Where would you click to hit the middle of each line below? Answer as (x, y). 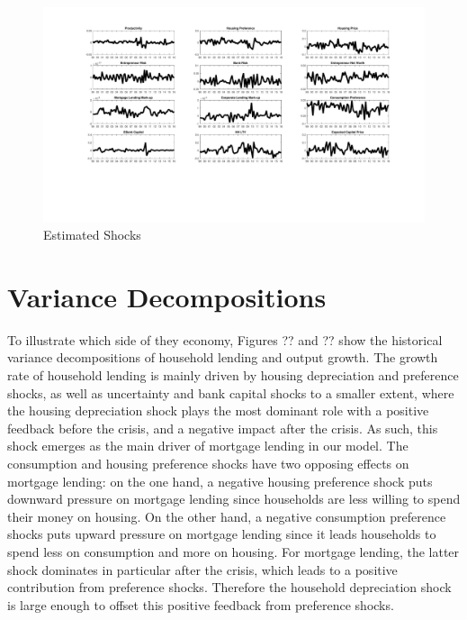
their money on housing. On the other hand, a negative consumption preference (227, 516)
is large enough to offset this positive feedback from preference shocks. (201, 604)
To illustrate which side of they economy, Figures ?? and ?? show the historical (225, 339)
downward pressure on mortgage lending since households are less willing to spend (234, 499)
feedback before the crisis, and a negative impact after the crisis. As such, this (223, 428)
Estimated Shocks (92, 235)
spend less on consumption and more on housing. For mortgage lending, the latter (233, 551)
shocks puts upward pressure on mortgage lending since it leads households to (222, 534)
